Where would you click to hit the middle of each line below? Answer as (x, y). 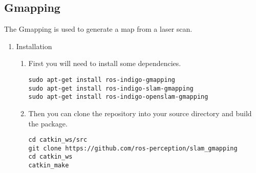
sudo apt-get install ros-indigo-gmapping (102, 80)
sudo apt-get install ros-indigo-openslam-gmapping (118, 97)
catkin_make (49, 166)
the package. (48, 123)
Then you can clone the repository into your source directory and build (140, 113)
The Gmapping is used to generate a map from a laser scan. (98, 29)
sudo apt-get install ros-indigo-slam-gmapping (111, 88)
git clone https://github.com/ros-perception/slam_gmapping (133, 148)
